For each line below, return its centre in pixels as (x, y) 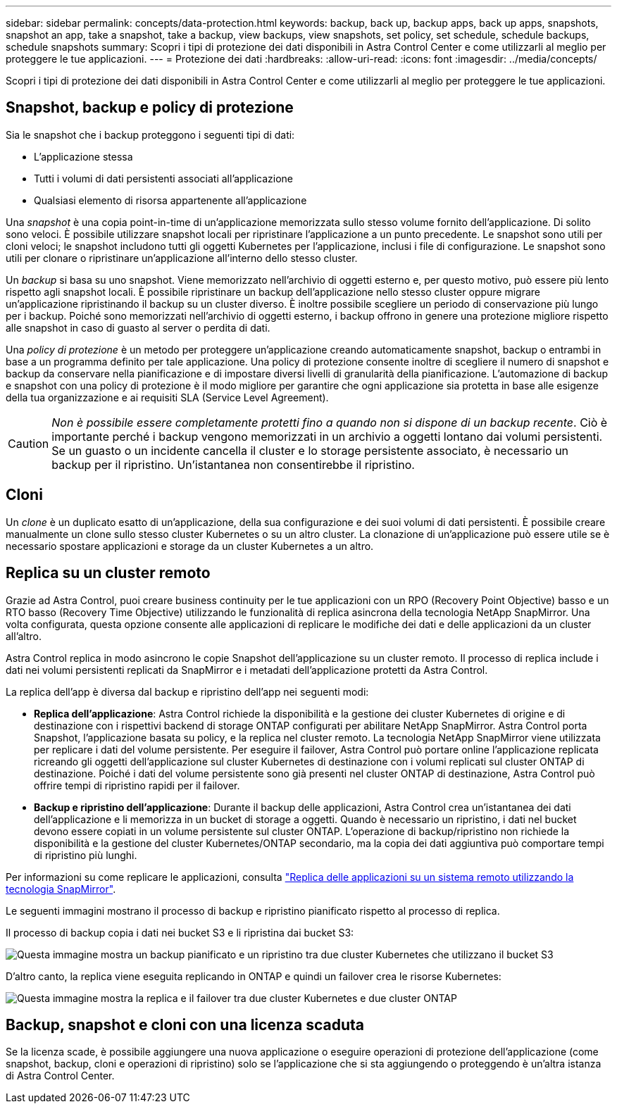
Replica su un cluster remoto (108, 573)
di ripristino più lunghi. (86, 855)
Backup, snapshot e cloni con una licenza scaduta (185, 1025)
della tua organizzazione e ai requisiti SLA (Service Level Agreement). (167, 397)
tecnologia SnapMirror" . (61, 889)
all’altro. (24, 636)
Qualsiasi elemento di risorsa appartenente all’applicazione (170, 200)
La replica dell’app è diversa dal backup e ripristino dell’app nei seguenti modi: (187, 691)
